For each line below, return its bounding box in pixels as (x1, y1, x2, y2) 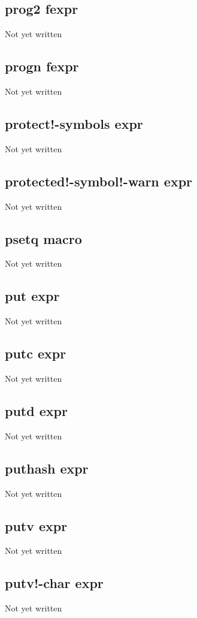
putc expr (5, 344, 66, 363)
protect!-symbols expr (5, 114, 143, 132)
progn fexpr (5, 57, 79, 76)
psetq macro (5, 229, 82, 248)
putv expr (5, 516, 68, 535)
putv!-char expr (5, 574, 104, 592)
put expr (5, 287, 60, 305)
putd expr (5, 401, 68, 420)
